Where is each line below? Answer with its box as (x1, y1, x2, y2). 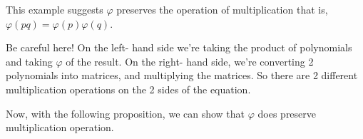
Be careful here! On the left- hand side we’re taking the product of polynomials (6, 40, 352, 55)
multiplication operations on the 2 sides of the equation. (6, 81, 251, 96)
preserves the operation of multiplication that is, (116, 2, 328, 16)
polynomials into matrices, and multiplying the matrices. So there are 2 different (6, 68, 358, 83)
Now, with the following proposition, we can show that (6, 105, 245, 120)
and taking (6, 53, 53, 68)
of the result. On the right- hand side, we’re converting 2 (66, 53, 314, 68)
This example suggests (6, 2, 103, 16)
